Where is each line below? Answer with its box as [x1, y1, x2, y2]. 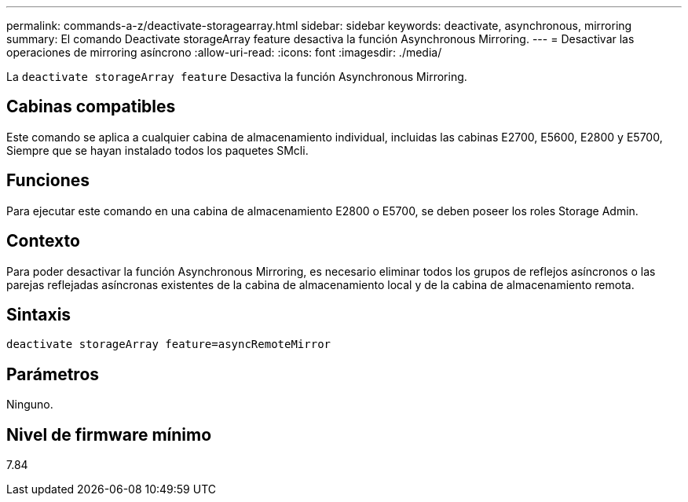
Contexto [6, 231, 80, 251]
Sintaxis [6, 304, 71, 324]
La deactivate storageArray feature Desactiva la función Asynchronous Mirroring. [6, 70, 467, 83]
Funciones [6, 170, 90, 191]
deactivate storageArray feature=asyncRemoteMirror [6, 338, 331, 351]
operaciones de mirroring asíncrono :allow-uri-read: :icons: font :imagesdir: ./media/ [6, 46, 442, 59]
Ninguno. [6, 398, 53, 412]
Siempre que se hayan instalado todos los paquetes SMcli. [6, 143, 309, 157]
